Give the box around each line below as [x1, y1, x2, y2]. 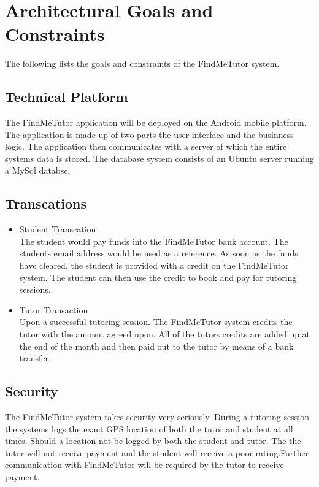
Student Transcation [19, 223, 96, 236]
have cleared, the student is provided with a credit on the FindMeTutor [19, 259, 289, 272]
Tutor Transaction [19, 303, 88, 316]
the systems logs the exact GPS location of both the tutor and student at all [5, 422, 293, 435]
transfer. [19, 351, 51, 364]
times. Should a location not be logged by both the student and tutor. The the [5, 434, 301, 447]
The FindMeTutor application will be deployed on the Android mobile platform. [5, 116, 307, 129]
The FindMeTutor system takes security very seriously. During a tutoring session [5, 410, 309, 423]
